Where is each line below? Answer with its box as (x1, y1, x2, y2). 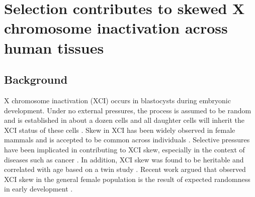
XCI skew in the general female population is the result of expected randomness (4, 173, 250, 184)
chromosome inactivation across (4, 18, 228, 38)
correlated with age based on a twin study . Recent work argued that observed (4, 164, 246, 174)
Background (4, 72, 68, 87)
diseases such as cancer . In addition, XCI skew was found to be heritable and (4, 154, 244, 164)
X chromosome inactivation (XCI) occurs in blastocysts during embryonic (4, 95, 231, 105)
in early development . (4, 183, 73, 194)
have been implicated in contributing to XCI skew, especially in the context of (4, 144, 245, 154)
